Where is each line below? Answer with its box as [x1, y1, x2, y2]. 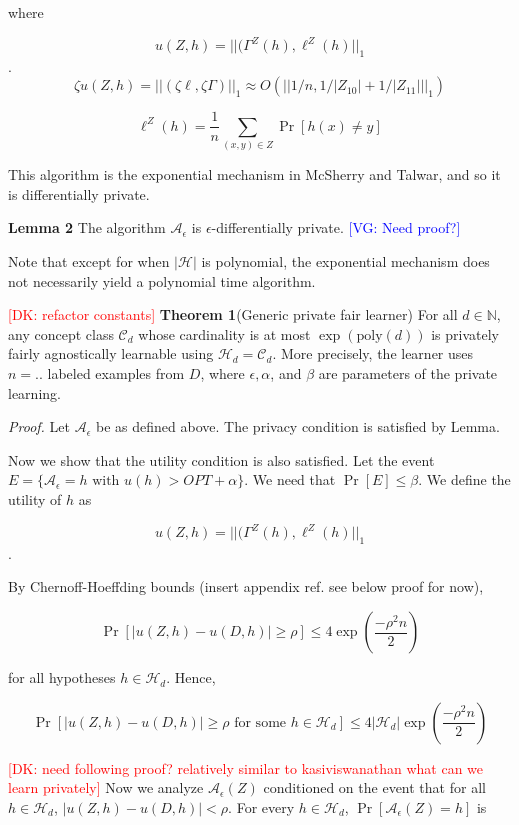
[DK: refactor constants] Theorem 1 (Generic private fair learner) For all [8, 304, 458, 325]
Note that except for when [8, 251, 170, 272]
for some [234, 715, 287, 730]
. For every [228, 796, 295, 817]
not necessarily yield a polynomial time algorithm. [8, 270, 316, 291]
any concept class [8, 323, 114, 344]
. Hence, [166, 667, 216, 688]
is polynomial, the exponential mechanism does [201, 251, 490, 272]
